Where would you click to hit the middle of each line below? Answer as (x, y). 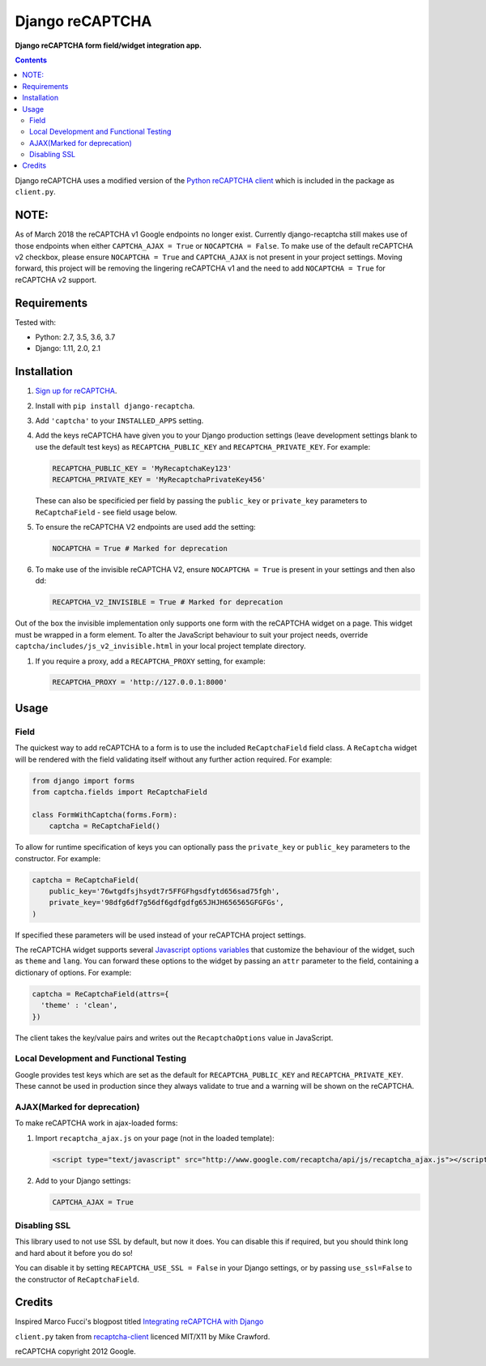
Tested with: (36, 322)
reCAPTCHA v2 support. (56, 280)
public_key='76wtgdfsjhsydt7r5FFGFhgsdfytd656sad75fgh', (164, 891)
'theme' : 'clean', (79, 1005)
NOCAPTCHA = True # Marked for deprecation (140, 548)
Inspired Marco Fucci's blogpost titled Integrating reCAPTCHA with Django (139, 1321)
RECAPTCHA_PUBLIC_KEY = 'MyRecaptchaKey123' (142, 468)
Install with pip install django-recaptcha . (115, 406)
